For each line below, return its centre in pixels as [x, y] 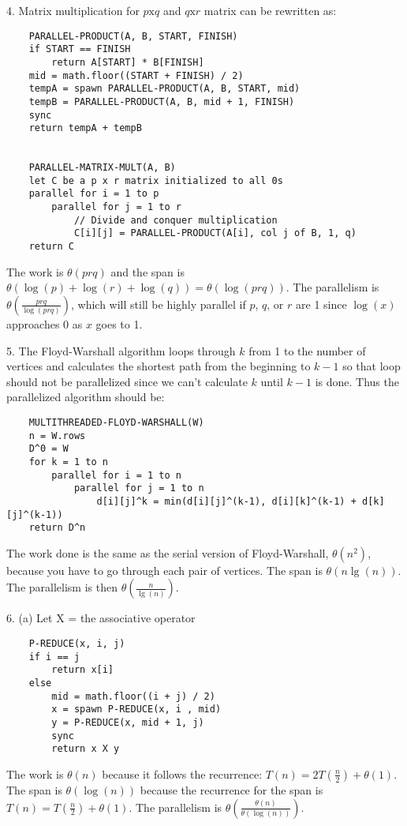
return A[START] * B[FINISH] [128, 62]
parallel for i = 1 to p [94, 194]
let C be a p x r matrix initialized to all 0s [156, 180]
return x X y [86, 749]
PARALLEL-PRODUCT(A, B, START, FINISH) [133, 36]
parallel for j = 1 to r [116, 207]
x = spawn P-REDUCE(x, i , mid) [136, 710]
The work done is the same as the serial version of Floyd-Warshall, [168, 552]
